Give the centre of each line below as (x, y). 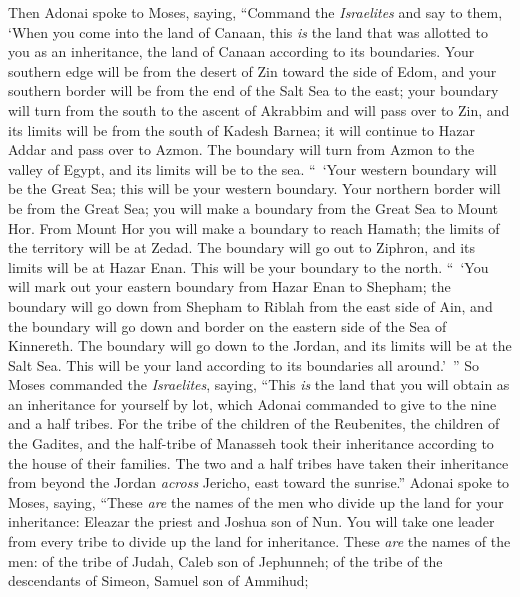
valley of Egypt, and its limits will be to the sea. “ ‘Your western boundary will (252, 168)
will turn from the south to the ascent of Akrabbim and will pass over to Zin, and (259, 109)
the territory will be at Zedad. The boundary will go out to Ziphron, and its (241, 247)
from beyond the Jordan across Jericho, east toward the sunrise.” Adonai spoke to (259, 482)
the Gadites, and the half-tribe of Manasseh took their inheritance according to (251, 443)
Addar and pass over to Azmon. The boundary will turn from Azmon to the (241, 149)
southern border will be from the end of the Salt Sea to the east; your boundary (253, 90)
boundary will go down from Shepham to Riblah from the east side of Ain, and (250, 305)
